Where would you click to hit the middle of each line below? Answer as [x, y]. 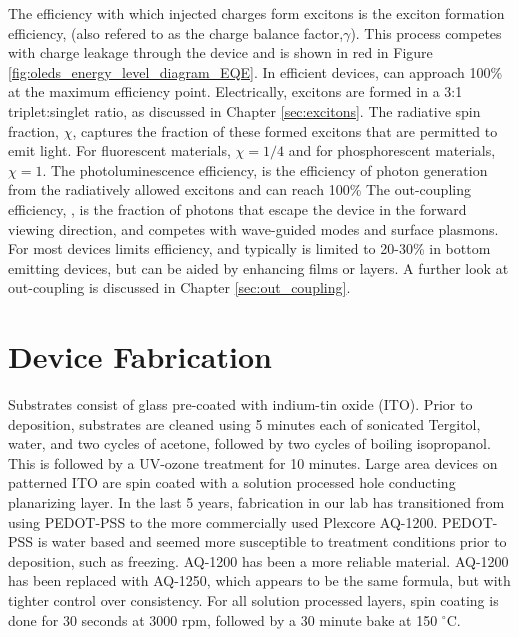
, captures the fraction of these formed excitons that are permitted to [285, 130]
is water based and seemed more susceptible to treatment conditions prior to [272, 541]
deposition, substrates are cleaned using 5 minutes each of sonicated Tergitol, [244, 423]
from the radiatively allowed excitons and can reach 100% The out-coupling [239, 189]
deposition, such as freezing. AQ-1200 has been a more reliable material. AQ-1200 [258, 560]
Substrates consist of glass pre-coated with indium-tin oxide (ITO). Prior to [240, 404]
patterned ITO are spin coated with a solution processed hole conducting [232, 482]
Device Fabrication [140, 356]
